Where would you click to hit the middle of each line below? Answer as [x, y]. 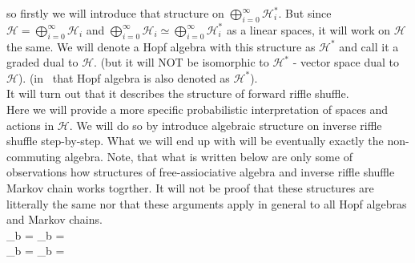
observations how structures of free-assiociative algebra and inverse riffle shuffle [201, 172]
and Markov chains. [54, 219]
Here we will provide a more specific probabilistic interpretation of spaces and [197, 109]
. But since [305, 13]
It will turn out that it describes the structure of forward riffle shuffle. [178, 93]
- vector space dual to [346, 62]
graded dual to [42, 62]
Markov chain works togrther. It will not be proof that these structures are [190, 187]
